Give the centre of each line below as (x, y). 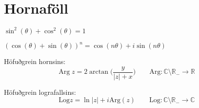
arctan (99, 72)
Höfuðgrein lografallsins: (40, 92)
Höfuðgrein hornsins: (35, 61)
